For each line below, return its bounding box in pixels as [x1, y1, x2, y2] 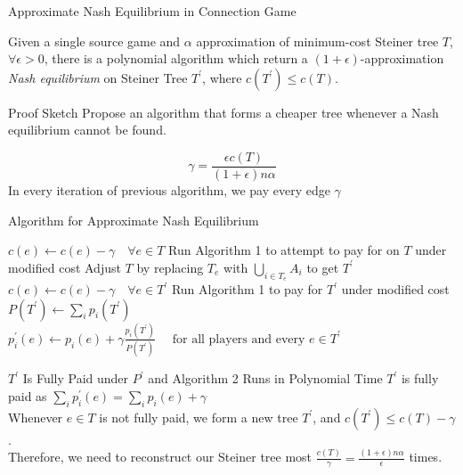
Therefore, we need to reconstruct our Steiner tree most [8, 447, 313, 466]
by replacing [136, 258, 204, 276]
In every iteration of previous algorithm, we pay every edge [8, 181, 330, 200]
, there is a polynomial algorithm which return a [44, 49, 308, 68]
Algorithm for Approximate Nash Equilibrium [8, 210, 259, 229]
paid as [8, 386, 47, 405]
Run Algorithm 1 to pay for [171, 280, 323, 299]
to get [306, 258, 339, 276]
